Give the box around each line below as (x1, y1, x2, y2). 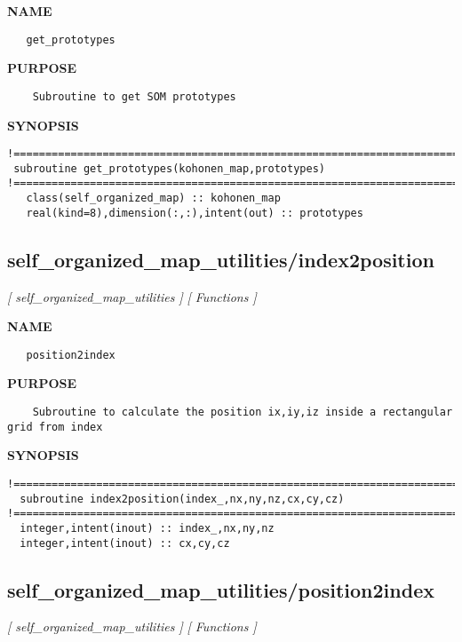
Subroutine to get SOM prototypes (32, 90, 236, 103)
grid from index (7, 420, 103, 433)
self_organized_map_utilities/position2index (7, 575, 434, 603)
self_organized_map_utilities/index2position (7, 245, 434, 273)
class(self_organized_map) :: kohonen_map (26, 192, 281, 205)
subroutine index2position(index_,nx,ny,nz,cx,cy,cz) (20, 492, 345, 505)
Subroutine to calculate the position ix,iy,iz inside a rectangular (32, 406, 453, 419)
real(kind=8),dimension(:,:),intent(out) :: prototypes (26, 206, 363, 219)
